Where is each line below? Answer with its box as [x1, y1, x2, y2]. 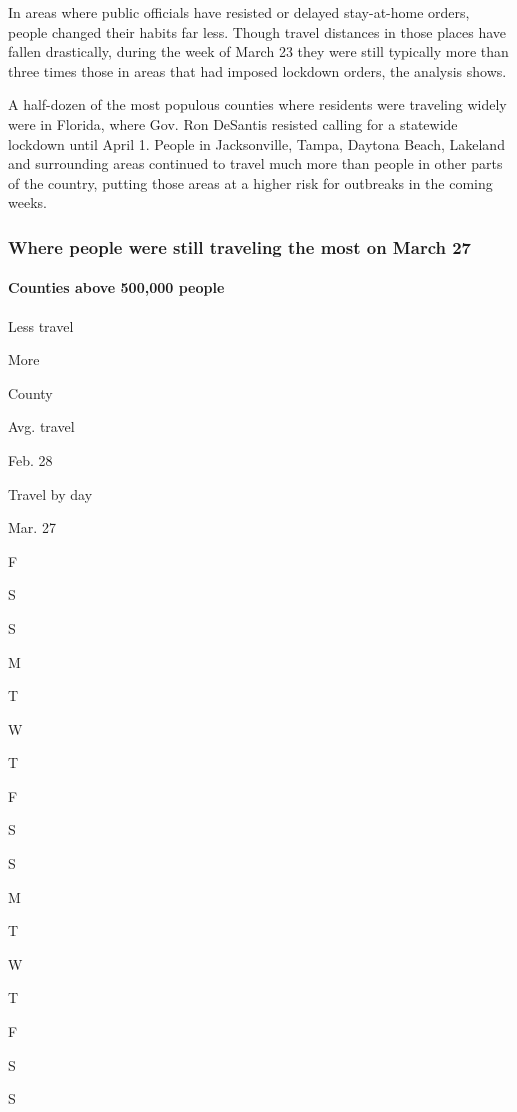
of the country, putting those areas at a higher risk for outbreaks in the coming [8, 172, 493, 193]
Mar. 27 [8, 517, 56, 538]
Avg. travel [8, 416, 75, 437]
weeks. [8, 192, 47, 213]
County [8, 382, 53, 403]
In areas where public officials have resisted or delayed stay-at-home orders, [8, 2, 470, 22]
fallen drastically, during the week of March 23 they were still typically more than [8, 41, 509, 62]
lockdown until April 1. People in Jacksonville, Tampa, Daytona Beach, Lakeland [8, 133, 505, 154]
